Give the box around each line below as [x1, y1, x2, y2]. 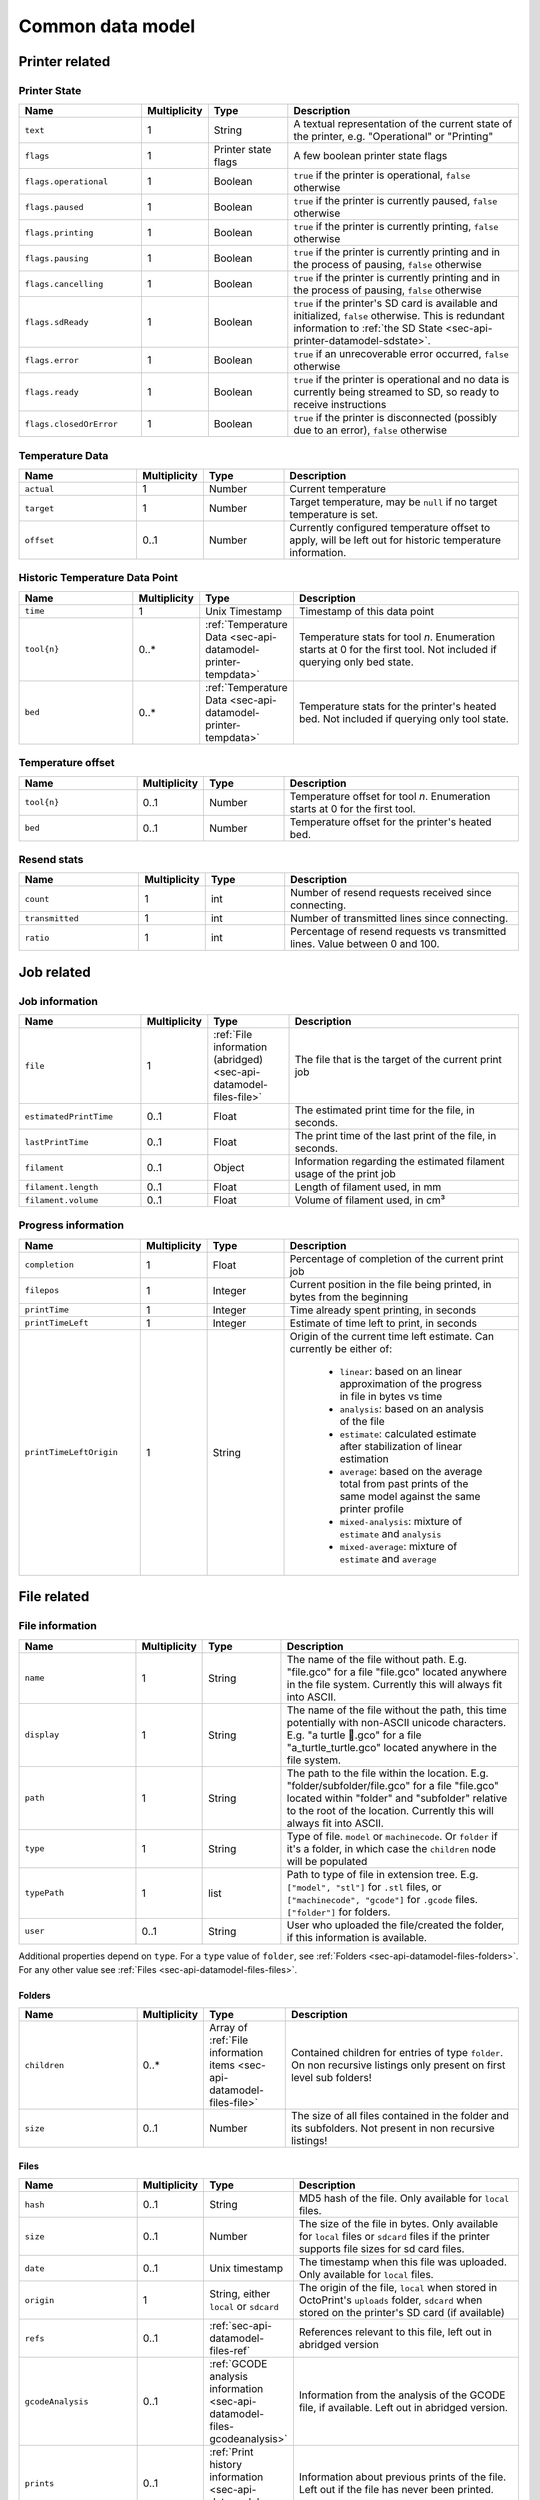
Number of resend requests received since [290, 886, 492, 900]
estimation [339, 1451, 389, 1465]
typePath [24, 1888, 65, 1899]
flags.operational [24, 176, 109, 187]
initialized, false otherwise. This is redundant [293, 309, 505, 323]
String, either [209, 2287, 271, 2301]
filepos [24, 1285, 60, 1296]
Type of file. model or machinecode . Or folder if [286, 1829, 499, 1843]
